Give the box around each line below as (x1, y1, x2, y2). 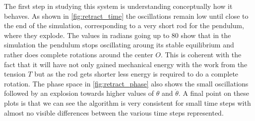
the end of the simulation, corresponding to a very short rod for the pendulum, (4, 20, 244, 31)
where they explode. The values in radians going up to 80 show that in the (4, 30, 231, 40)
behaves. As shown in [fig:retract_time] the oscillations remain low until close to (4, 10, 249, 21)
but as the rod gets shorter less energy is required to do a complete (34, 69, 239, 79)
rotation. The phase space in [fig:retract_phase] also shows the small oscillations (4, 78, 249, 88)
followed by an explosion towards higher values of (4, 88, 154, 98)
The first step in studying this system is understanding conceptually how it (4, 1, 233, 11)
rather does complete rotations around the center (4, 49, 153, 59)
